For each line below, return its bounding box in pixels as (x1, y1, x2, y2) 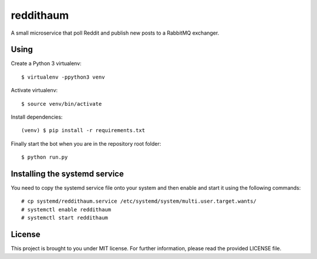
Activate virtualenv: (11, 87, 58, 94)
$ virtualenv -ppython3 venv (21, 73, 105, 80)
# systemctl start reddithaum (21, 214, 109, 221)
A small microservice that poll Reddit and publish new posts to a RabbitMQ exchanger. (11, 29, 220, 36)
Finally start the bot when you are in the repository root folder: (11, 140, 161, 147)
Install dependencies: (11, 113, 63, 120)
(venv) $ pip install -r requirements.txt (21, 127, 146, 134)
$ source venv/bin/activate (21, 100, 102, 107)
